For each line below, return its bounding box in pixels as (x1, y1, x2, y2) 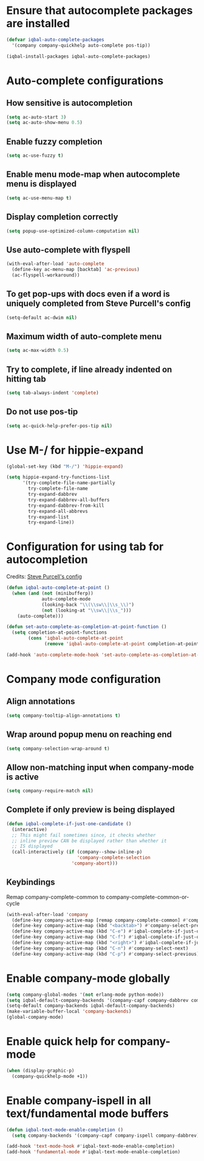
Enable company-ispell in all (6, 1094, 151, 1108)
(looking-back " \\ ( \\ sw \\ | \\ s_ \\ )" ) (41, 601, 135, 608)
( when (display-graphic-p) (6, 1067, 75, 1074)
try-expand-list (28, 514, 69, 520)
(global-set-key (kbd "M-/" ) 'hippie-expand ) (6, 463, 123, 470)
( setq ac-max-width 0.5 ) (6, 348, 69, 354)
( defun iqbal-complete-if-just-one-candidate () (6, 821, 132, 827)
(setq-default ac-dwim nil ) (6, 314, 78, 321)
